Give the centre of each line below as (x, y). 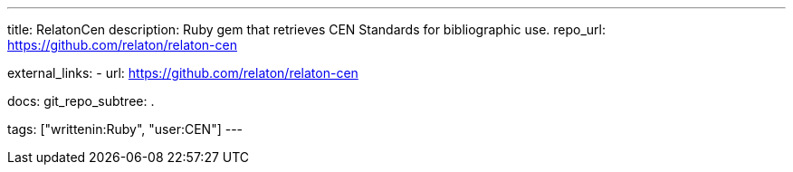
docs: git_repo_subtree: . (81, 101)
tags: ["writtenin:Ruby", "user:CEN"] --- (125, 129)
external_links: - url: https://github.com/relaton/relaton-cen (183, 73)
